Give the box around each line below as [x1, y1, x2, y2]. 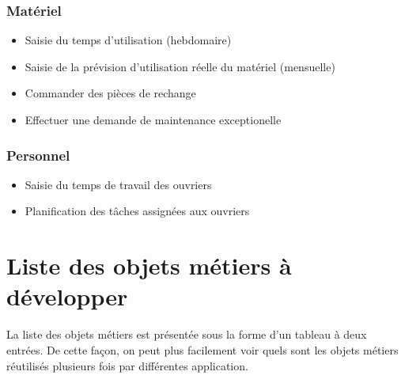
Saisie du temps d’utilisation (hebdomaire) [25, 32, 232, 48]
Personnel [6, 145, 70, 165]
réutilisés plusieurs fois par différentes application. [6, 357, 248, 373]
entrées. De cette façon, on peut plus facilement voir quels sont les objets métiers [6, 341, 399, 358]
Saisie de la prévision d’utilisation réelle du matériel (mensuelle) [25, 58, 335, 74]
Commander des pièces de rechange [25, 85, 196, 101]
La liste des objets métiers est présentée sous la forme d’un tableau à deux [6, 326, 367, 343]
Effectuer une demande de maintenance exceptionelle [25, 112, 282, 127]
